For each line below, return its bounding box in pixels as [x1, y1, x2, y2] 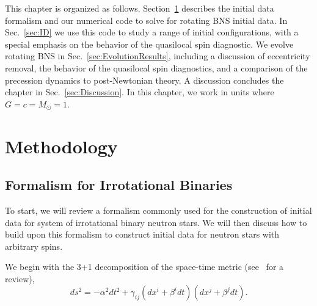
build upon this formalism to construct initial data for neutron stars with [5, 228, 280, 241]
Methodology [5, 133, 118, 158]
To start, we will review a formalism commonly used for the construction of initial [5, 203, 312, 216]
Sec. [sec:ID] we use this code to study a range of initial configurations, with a [5, 26, 299, 38]
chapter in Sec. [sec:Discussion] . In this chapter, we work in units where [5, 86, 274, 98]
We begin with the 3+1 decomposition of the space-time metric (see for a [5, 260, 284, 273]
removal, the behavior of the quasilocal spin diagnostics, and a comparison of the [5, 61, 308, 74]
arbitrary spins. [5, 239, 63, 252]
